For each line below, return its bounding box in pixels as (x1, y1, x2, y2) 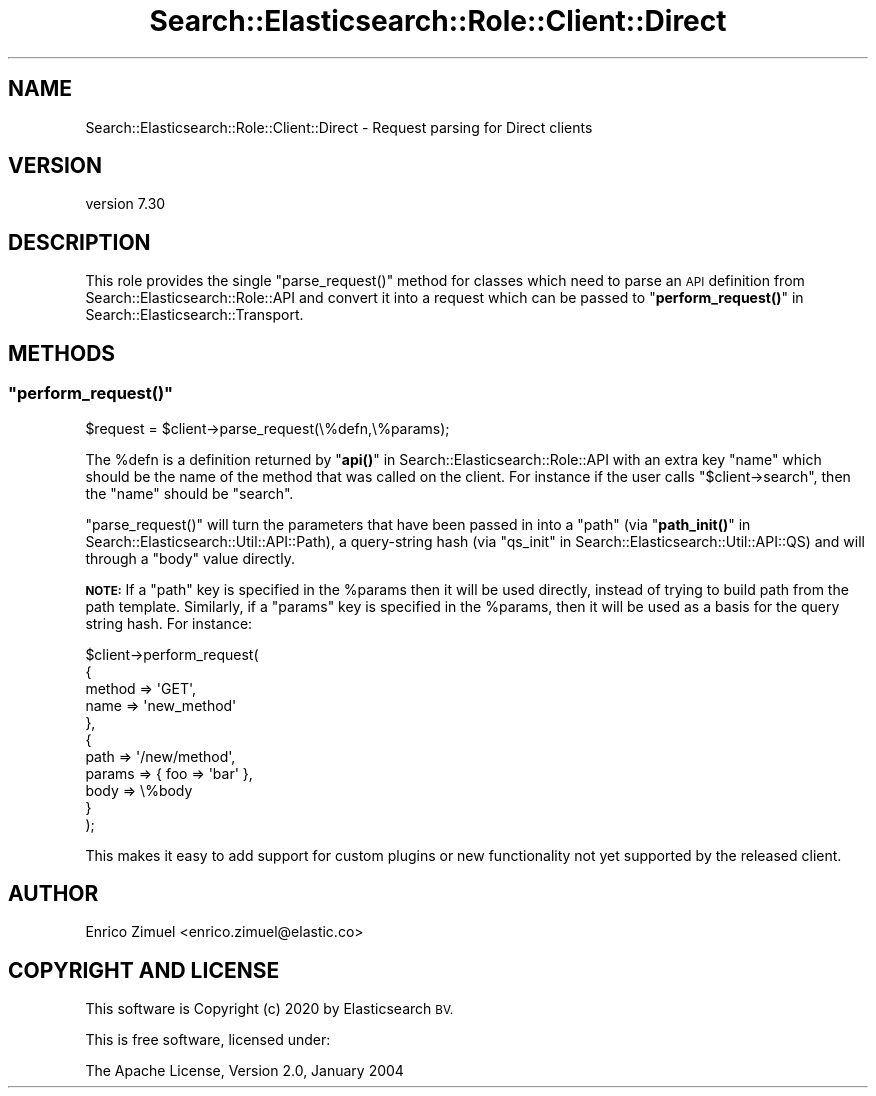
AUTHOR (8, 880, 99, 906)
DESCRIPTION (8, 229, 151, 255)
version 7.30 (85, 195, 166, 213)
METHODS (8, 340, 116, 366)
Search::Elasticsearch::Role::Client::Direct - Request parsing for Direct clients (85, 118, 593, 136)
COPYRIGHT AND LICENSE (8, 957, 280, 983)
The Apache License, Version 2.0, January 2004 (85, 1062, 404, 1080)
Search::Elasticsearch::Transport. (85, 306, 304, 324)
